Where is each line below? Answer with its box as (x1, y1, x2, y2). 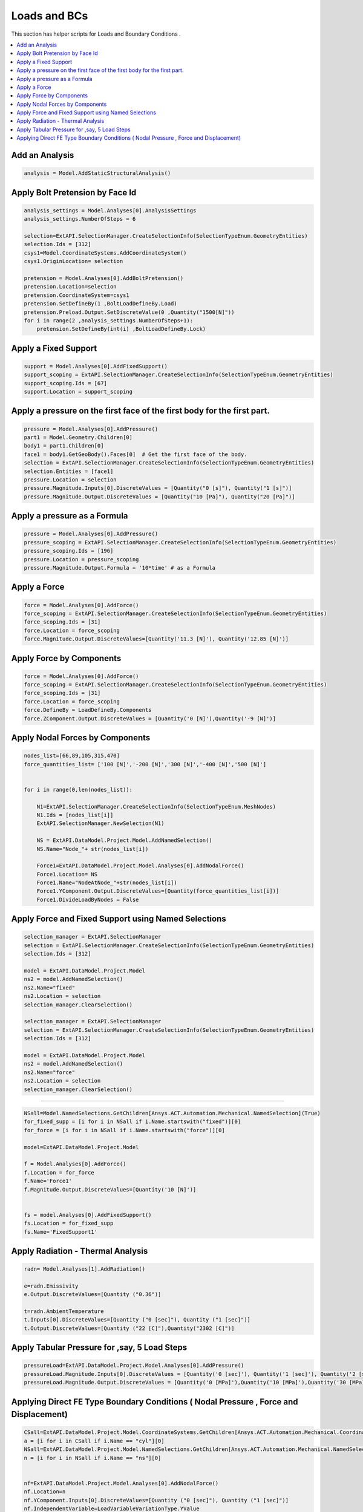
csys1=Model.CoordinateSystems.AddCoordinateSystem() (24, 249, 187, 256)
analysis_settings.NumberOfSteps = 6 (24, 215, 136, 223)
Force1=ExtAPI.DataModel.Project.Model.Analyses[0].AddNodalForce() (36, 862, 244, 869)
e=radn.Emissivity (24, 1282, 79, 1289)
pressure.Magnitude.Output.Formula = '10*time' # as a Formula (24, 564, 216, 571)
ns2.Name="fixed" (24, 984, 76, 991)
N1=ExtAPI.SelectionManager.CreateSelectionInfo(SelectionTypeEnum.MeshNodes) (36, 803, 276, 810)
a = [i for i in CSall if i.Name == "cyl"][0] (24, 1437, 165, 1444)
